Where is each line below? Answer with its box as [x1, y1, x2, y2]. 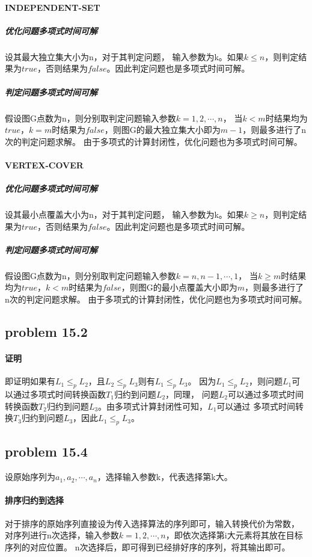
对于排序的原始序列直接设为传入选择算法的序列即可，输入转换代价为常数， [5, 517, 299, 529]
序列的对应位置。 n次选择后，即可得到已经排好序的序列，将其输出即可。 [5, 540, 290, 553]
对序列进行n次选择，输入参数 [5, 529, 119, 541]
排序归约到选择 [5, 494, 64, 506]
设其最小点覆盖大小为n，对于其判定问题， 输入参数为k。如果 [5, 208, 244, 221]
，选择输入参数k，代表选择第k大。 [97, 470, 233, 483]
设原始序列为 [5, 470, 55, 483]
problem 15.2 [5, 322, 88, 340]
